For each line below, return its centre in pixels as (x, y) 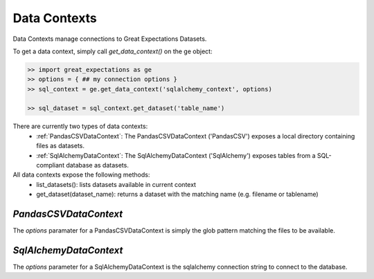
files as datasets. (61, 146)
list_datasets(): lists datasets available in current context (116, 184)
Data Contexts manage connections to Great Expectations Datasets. (110, 39)
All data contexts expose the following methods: (81, 175)
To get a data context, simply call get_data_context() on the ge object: (113, 51)
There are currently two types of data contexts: (80, 126)
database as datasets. (98, 165)
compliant (51, 165)
